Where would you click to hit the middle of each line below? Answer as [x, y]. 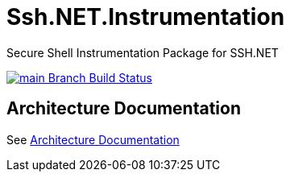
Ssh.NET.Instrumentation [146, 17]
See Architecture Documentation [93, 139]
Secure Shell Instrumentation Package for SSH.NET [143, 52]
